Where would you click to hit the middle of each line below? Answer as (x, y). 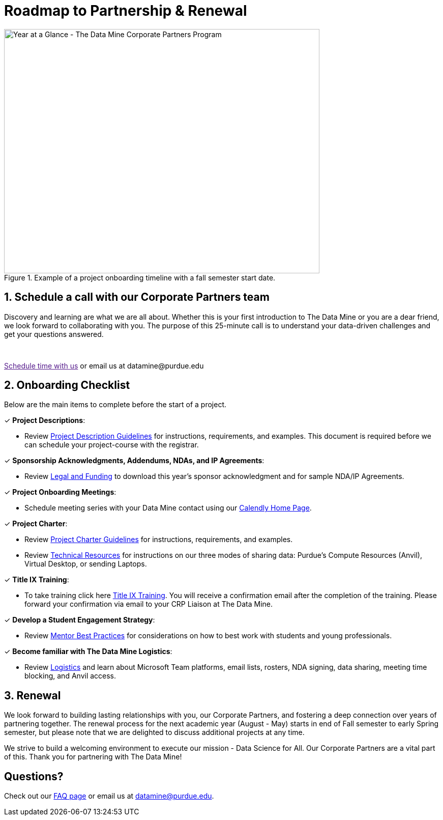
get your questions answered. (54, 334)
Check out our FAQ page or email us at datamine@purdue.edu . (109, 796)
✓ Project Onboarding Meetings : (60, 492)
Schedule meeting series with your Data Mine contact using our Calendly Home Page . (168, 508)
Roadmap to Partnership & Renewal (126, 11)
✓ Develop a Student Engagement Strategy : (80, 620)
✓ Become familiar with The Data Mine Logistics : (88, 652)
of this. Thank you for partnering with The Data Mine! (93, 757)
